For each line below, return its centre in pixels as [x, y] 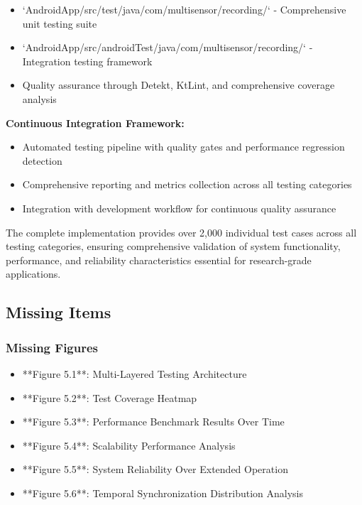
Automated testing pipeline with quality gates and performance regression [183, 147]
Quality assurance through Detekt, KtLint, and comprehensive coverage [179, 85]
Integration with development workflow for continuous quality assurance [179, 208]
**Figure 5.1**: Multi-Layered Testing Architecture [135, 373]
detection [42, 160]
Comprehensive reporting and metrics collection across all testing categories [187, 184]
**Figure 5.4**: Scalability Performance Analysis [129, 445]
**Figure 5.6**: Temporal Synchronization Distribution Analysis [163, 493]
